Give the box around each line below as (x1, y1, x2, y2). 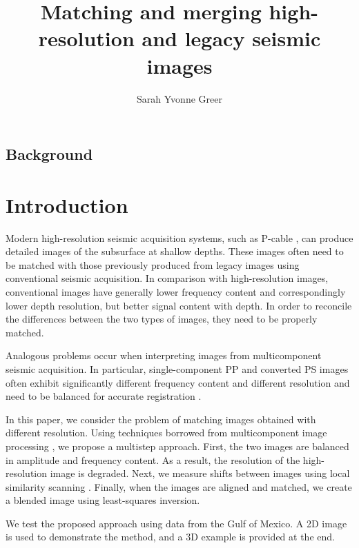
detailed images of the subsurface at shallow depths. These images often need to (6, 244, 344, 258)
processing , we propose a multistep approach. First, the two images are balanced (6, 438, 349, 453)
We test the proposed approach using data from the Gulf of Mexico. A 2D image (6, 516, 347, 530)
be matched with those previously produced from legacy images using (6, 257, 300, 272)
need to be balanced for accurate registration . (6, 389, 202, 403)
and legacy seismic (142, 24, 321, 52)
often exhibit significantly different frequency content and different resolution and (6, 375, 350, 389)
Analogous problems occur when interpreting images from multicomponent (6, 348, 322, 363)
